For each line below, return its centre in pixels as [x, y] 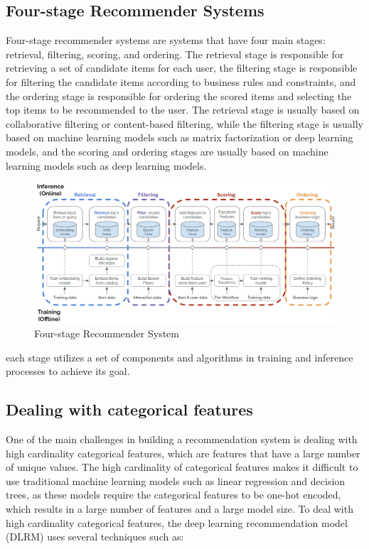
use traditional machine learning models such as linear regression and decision [176, 480]
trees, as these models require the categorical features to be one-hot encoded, [173, 495]
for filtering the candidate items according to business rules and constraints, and [181, 81]
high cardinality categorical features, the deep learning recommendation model [177, 522]
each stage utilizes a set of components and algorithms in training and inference [180, 357]
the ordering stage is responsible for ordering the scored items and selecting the [179, 96]
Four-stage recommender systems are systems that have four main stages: [166, 40]
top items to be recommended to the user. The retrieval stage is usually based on [183, 110]
